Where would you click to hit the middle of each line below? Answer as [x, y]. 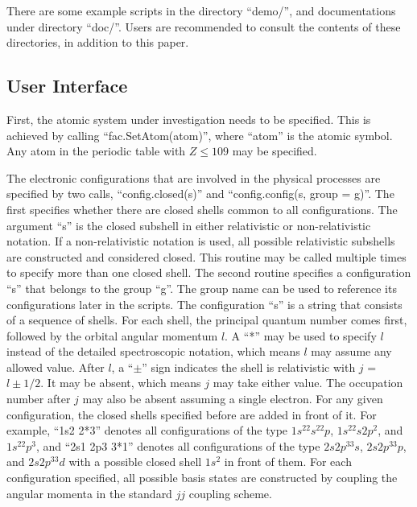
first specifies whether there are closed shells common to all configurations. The [202, 209]
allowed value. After [56, 367]
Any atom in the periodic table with [96, 151]
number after [39, 399]
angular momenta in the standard [89, 493]
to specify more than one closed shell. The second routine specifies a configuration [209, 272]
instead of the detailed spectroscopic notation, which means [153, 351]
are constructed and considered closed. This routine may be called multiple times [206, 256]
